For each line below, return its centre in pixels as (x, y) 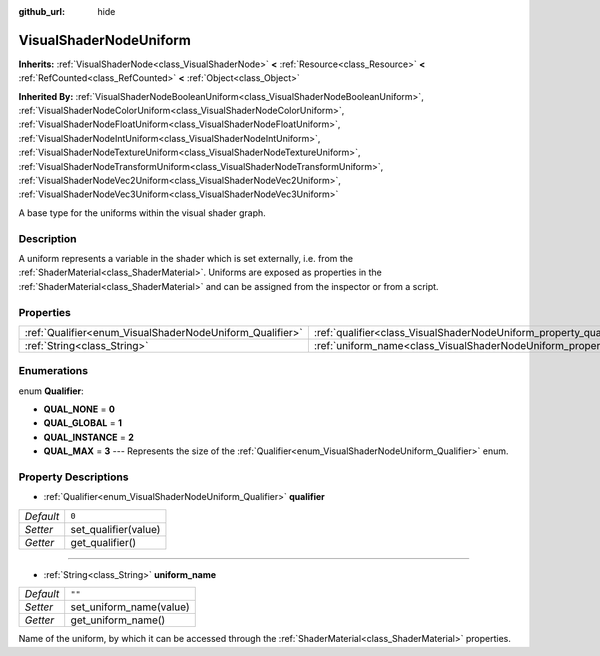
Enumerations (53, 371)
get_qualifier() (103, 542)
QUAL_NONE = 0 (79, 409)
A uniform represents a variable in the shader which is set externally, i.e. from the (186, 258)
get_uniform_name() (118, 620)
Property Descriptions (73, 477)
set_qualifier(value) (115, 529)
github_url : (41, 11)
